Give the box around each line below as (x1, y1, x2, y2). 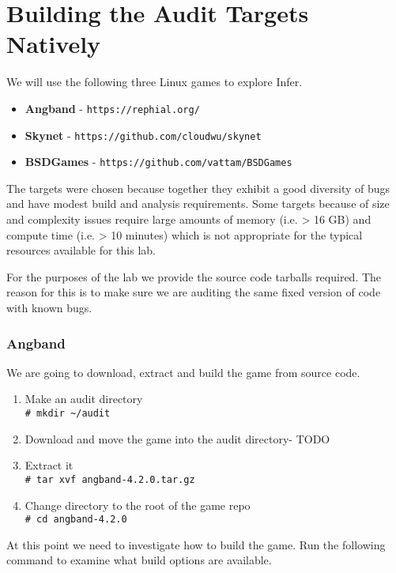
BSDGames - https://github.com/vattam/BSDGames (25, 153, 292, 170)
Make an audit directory (25, 390, 143, 407)
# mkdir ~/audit (25, 408, 111, 420)
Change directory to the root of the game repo (25, 496, 251, 513)
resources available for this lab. (6, 242, 156, 258)
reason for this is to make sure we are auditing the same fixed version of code (6, 284, 381, 300)
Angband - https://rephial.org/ (25, 100, 200, 116)
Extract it (25, 457, 74, 473)
